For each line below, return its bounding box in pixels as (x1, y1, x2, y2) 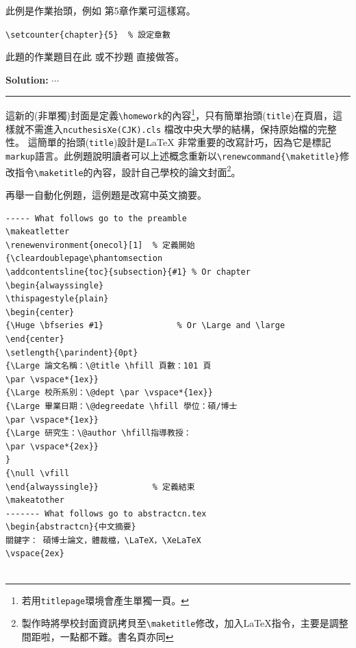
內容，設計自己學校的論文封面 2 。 (92, 162, 241, 179)
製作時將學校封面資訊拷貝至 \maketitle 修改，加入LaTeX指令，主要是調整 (21, 616, 348, 630)
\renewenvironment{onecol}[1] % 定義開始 (5, 240, 195, 250)
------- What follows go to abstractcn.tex (5, 508, 207, 519)
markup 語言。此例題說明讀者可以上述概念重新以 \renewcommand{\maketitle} (5, 149, 340, 163)
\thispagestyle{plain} (5, 294, 109, 304)
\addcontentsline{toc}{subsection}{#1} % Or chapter (5, 267, 251, 277)
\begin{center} (5, 307, 75, 317)
